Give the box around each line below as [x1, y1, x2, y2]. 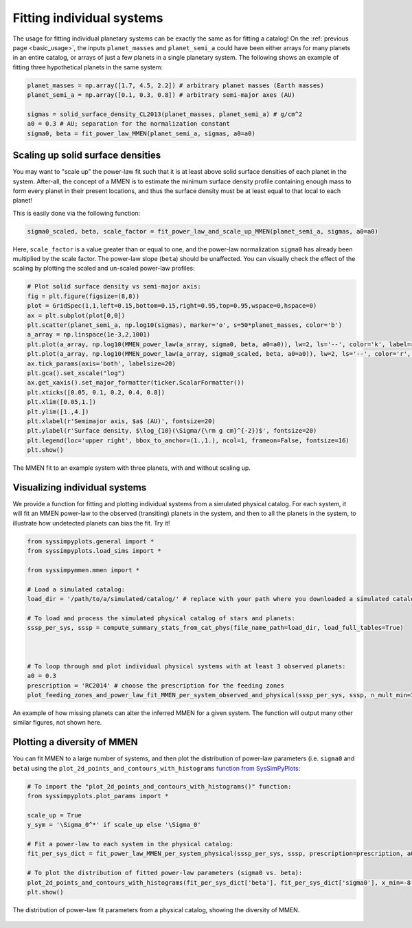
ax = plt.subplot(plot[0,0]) [27, 311, 126, 319]
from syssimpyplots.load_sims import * [27, 547, 161, 555]
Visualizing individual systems [12, 482, 147, 493]
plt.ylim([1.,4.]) [27, 407, 89, 416]
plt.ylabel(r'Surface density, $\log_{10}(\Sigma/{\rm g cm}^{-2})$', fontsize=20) [27, 427, 317, 435]
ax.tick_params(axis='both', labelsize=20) [27, 359, 176, 367]
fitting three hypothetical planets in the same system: [12, 63, 163, 71]
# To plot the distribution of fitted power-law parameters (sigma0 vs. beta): [27, 869, 303, 877]
